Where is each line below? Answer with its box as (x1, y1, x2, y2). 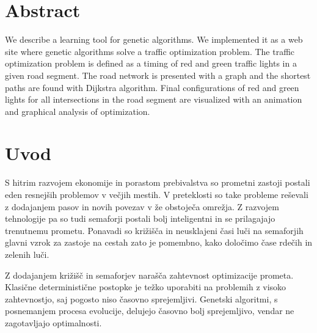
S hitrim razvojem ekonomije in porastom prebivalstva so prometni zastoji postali (5, 176, 310, 189)
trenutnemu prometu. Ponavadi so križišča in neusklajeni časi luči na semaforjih (5, 224, 304, 236)
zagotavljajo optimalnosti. (5, 316, 102, 329)
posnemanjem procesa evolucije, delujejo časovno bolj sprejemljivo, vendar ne (5, 304, 294, 317)
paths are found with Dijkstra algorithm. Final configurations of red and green (5, 81, 299, 93)
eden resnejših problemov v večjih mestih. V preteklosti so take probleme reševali (5, 188, 308, 200)
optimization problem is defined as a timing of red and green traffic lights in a (5, 57, 297, 70)
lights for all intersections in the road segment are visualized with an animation (5, 93, 302, 106)
